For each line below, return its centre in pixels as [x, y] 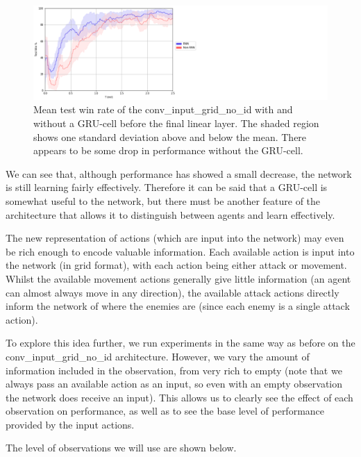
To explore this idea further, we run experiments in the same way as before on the [180, 343]
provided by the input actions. [70, 424]
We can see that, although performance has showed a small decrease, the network [179, 173]
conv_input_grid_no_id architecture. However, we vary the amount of [158, 356]
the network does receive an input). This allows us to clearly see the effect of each [179, 397]
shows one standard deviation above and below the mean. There [170, 136]
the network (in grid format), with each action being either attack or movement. [176, 265]
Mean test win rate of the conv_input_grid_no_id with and [163, 109]
